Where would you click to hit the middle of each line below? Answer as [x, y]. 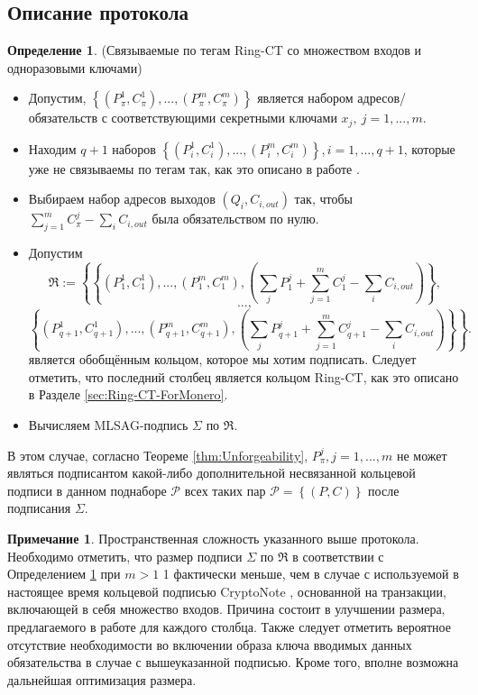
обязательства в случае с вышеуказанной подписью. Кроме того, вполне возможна [233, 662]
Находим [52, 148]
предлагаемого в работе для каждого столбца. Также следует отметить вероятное [229, 626]
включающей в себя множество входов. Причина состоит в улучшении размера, [226, 609]
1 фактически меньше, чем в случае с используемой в [311, 574]
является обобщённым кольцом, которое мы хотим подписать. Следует [222, 359]
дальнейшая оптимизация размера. [102, 679]
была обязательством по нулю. [235, 219]
